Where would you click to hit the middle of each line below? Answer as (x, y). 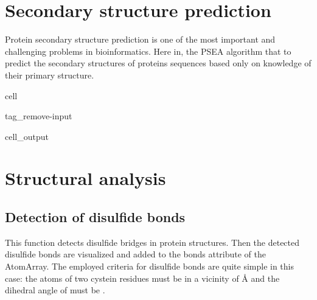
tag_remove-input (39, 116)
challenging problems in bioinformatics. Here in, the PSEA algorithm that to (148, 51)
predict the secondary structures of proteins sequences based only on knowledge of (158, 63)
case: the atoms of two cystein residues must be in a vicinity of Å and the (142, 278)
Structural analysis (85, 178)
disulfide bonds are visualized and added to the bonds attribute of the (136, 254)
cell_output (27, 136)
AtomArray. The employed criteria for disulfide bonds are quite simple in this (150, 266)
